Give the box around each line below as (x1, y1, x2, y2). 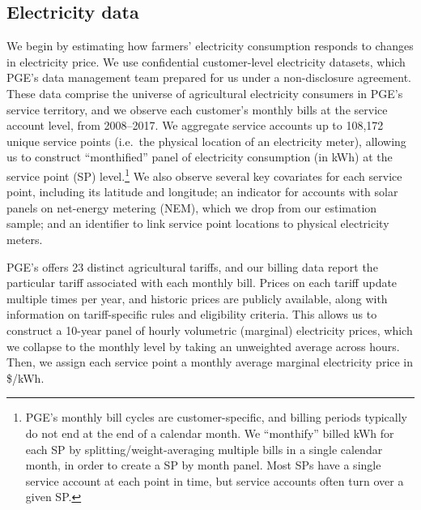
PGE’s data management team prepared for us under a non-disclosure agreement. (6, 69, 411, 86)
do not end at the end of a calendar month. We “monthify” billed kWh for (25, 424, 394, 441)
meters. (6, 230, 43, 247)
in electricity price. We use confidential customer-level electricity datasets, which (6, 53, 406, 70)
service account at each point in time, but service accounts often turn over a (25, 472, 404, 489)
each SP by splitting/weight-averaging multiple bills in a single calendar (25, 440, 383, 457)
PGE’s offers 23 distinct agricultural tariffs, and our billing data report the (6, 258, 378, 275)
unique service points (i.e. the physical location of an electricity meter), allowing (6, 132, 406, 149)
